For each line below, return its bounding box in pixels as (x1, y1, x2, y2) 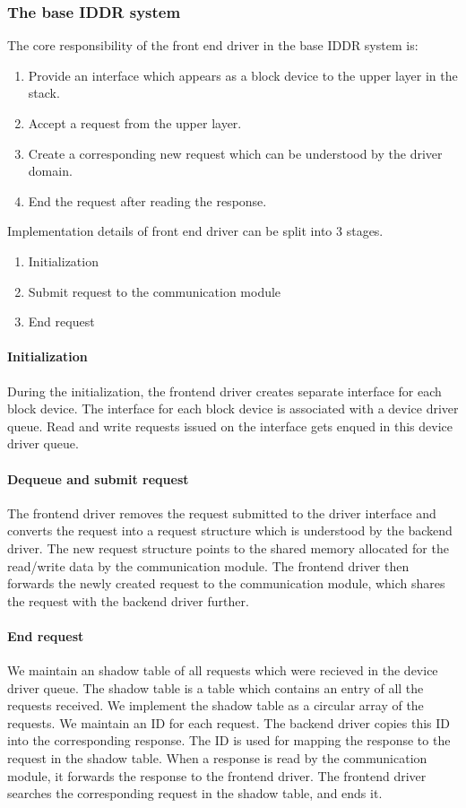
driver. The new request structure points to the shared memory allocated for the (7, 538, 449, 557)
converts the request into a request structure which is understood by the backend (7, 521, 453, 540)
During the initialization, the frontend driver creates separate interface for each (7, 381, 442, 400)
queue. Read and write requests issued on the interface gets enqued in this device (7, 416, 453, 435)
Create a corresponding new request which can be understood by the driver (28, 143, 443, 162)
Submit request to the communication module (28, 282, 281, 300)
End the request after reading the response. (28, 191, 267, 210)
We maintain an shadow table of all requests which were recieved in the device (7, 661, 438, 680)
